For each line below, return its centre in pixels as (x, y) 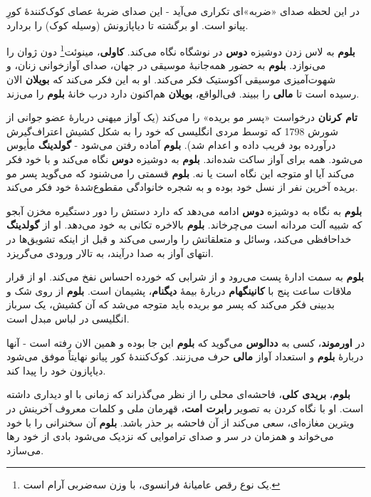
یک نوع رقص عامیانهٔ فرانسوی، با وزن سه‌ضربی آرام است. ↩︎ (152, 485)
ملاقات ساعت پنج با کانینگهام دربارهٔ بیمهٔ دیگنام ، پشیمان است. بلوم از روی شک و (179, 290)
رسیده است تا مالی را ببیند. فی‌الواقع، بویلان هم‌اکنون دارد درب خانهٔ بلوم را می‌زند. (183, 93)
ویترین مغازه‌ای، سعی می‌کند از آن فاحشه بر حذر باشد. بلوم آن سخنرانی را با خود (181, 422)
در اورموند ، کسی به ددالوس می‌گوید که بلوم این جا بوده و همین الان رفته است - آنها (186, 342)
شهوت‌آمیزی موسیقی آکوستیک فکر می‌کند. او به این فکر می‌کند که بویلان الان (171, 79)
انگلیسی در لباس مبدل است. (68, 318)
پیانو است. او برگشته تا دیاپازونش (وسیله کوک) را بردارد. (127, 25)
